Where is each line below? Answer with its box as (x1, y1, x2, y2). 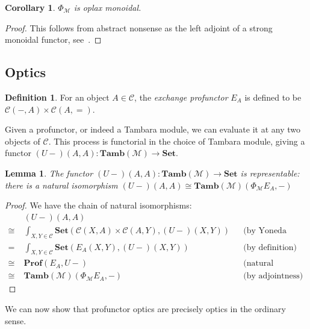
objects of (5, 134, 40, 147)
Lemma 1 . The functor (5, 166, 93, 179)
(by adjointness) (243, 272, 303, 281)
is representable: (240, 166, 300, 179)
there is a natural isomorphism (5, 178, 118, 191)
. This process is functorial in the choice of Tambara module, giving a (48, 134, 305, 147)
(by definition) (243, 243, 297, 252)
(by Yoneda (243, 226, 287, 235)
